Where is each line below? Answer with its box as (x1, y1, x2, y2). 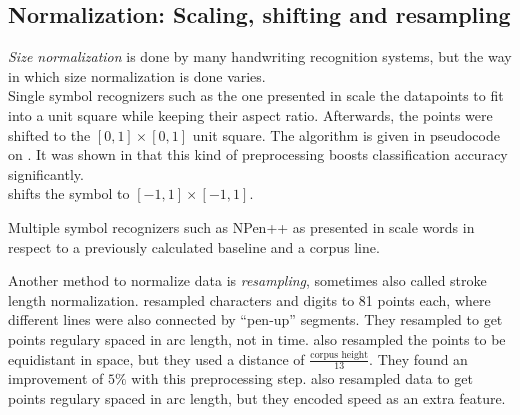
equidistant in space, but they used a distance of (8, 348, 305, 369)
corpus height (310, 350, 369, 361)
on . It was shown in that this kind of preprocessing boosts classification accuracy (8, 144, 508, 165)
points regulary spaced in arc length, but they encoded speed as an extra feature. (8, 387, 506, 408)
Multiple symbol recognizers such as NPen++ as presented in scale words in (8, 216, 475, 237)
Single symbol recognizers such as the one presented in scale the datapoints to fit (8, 85, 504, 106)
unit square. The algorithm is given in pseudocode (192, 124, 500, 145)
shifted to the (8, 124, 91, 145)
